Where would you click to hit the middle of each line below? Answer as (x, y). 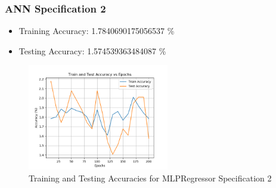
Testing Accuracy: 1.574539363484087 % (92, 50)
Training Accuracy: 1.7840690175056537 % (97, 31)
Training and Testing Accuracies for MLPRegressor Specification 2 (150, 178)
